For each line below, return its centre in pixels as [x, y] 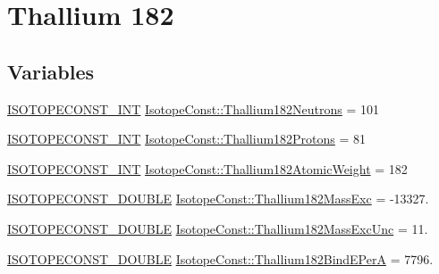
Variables [51, 71]
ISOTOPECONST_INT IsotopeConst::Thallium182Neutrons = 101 [194, 108]
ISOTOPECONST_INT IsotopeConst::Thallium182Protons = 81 [187, 139]
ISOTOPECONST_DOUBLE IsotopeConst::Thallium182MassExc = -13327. [218, 199]
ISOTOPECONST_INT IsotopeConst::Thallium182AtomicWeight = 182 [207, 168]
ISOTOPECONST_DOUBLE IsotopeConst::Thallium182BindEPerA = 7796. [220, 258]
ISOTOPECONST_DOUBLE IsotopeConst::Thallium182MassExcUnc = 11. [218, 228]
